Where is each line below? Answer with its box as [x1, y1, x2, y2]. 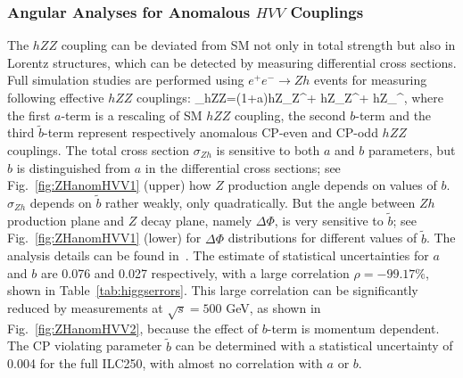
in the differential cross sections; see [145, 158, 341, 177]
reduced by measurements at [7, 299, 163, 316]
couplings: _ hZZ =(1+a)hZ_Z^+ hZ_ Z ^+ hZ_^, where [136, 88, 443, 106]
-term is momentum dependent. [267, 318, 440, 337]
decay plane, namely [141, 210, 252, 229]
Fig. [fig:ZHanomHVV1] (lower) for [7, 228, 202, 247]
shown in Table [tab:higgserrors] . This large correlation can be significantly [7, 281, 418, 300]
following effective [7, 88, 104, 106]
